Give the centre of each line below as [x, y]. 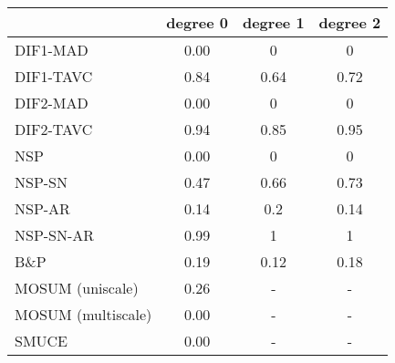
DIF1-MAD [52, 50]
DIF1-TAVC [54, 76]
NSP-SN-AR [55, 235]
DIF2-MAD [52, 103]
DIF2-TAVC [54, 129]
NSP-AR [42, 208]
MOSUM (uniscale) [77, 288]
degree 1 [273, 22]
